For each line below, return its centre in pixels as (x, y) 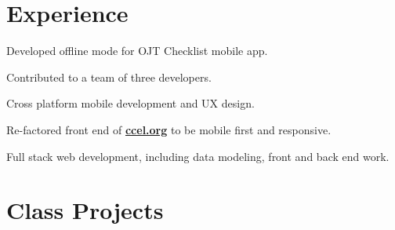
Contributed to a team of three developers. (109, 77)
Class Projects (85, 210)
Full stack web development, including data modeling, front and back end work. (198, 156)
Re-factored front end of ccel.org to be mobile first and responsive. (169, 129)
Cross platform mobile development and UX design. (130, 103)
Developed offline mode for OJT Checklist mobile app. (137, 51)
